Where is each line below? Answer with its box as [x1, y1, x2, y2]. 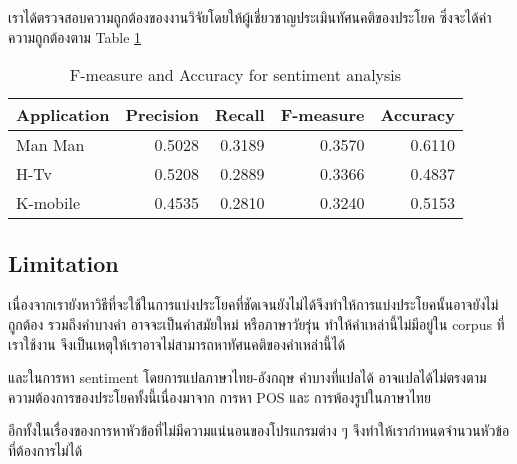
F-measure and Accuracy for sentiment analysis [69, 63, 402, 87]
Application [16, 103, 110, 127]
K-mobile [16, 191, 81, 215]
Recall [215, 103, 265, 127]
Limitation [8, 247, 119, 278]
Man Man [16, 133, 85, 157]
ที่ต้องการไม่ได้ [8, 439, 83, 460]
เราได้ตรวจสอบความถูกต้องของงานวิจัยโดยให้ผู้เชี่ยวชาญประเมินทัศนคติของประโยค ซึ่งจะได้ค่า [8, 7, 492, 27]
